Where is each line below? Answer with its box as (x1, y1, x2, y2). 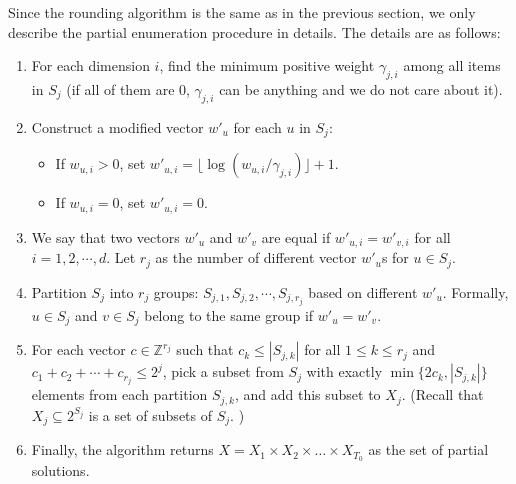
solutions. (31, 460, 90, 480)
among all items (403, 55, 501, 76)
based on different (308, 281, 418, 302)
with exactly (306, 361, 383, 382)
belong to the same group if (144, 304, 314, 325)
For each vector (31, 339, 126, 360)
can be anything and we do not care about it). (219, 78, 503, 99)
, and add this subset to (234, 384, 381, 405)
